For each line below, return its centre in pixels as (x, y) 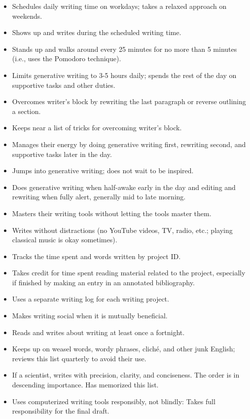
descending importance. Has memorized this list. (85, 385)
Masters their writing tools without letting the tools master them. (112, 213)
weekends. (27, 16)
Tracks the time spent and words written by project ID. (96, 256)
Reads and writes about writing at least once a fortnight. (98, 332)
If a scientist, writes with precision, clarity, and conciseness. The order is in (126, 375)
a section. (26, 111)
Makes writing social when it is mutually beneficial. (90, 316)
